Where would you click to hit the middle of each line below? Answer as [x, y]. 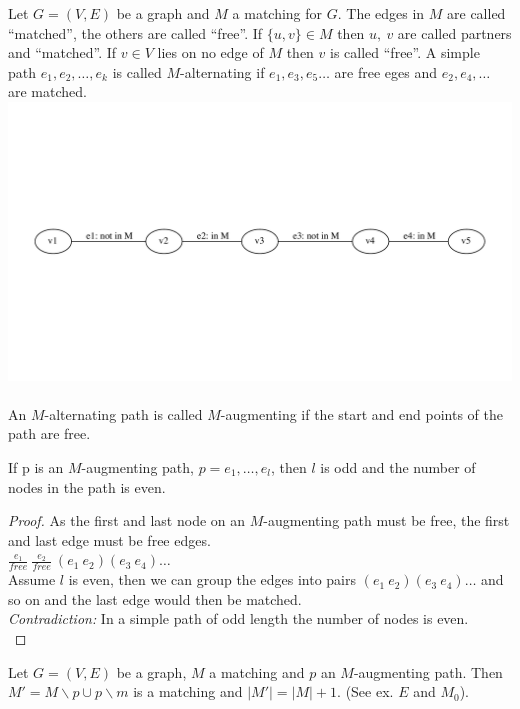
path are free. [49, 433]
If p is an [36, 466]
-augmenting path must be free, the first [386, 520]
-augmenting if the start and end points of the [361, 413]
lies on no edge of [210, 52]
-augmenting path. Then [428, 671]
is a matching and [188, 691]
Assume [32, 579]
